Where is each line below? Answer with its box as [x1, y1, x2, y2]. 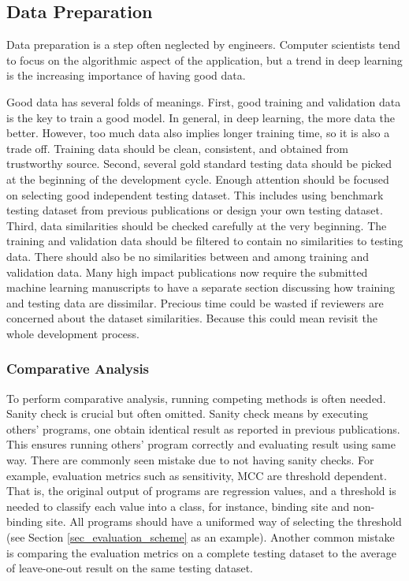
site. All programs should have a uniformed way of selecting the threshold [46, 513, 402, 530]
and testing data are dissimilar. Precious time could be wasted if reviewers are [6, 294, 384, 311]
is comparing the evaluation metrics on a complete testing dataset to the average [6, 544, 397, 561]
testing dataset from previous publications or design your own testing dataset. [6, 202, 383, 218]
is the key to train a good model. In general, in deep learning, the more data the [6, 109, 395, 125]
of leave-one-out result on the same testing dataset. [6, 560, 253, 576]
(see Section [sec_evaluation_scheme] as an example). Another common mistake [6, 529, 395, 546]
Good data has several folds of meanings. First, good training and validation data [6, 93, 401, 110]
